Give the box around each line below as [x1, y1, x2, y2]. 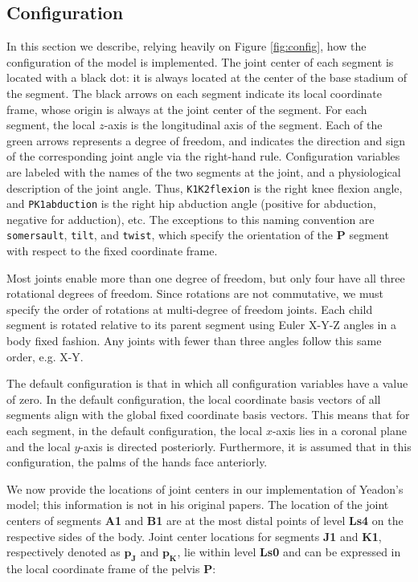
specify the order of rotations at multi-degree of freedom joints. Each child [6, 300, 373, 317]
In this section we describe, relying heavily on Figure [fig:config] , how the [6, 38, 367, 55]
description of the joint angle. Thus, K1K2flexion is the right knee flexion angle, [6, 179, 403, 196]
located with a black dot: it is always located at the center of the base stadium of [6, 69, 408, 86]
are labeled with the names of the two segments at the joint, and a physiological [6, 163, 401, 180]
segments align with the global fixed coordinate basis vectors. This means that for [6, 406, 410, 423]
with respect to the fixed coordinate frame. [6, 242, 218, 259]
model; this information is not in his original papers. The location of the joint [6, 496, 389, 513]
